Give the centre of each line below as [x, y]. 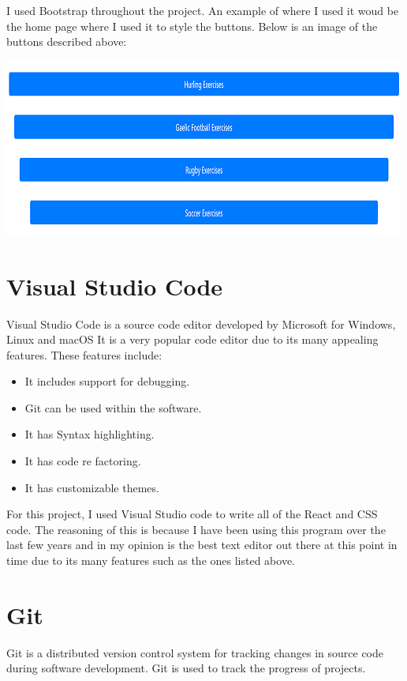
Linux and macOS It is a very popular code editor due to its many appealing [192, 339]
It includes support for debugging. [107, 381]
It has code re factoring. [83, 461]
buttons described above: [67, 41]
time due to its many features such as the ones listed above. [151, 561]
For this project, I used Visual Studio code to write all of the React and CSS [192, 514]
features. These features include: [84, 354]
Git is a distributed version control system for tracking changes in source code [195, 652]
